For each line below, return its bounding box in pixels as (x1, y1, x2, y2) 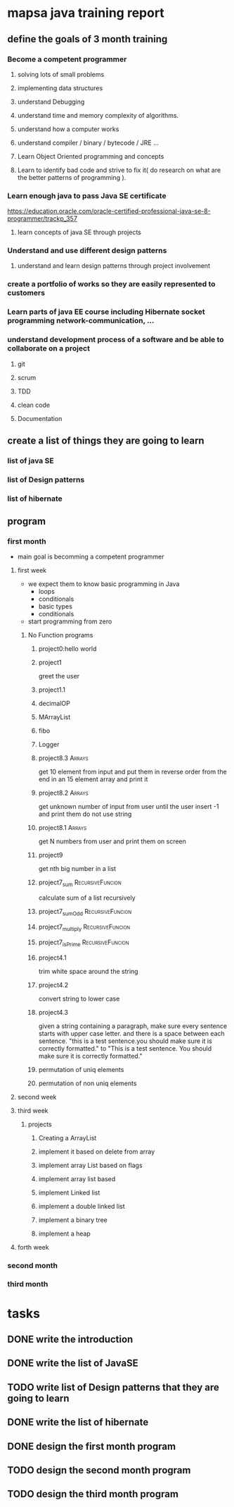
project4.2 (38, 980, 69, 989)
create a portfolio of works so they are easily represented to (7, 279, 216, 289)
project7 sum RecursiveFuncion (38, 878, 122, 889)
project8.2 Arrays (38, 788, 89, 798)
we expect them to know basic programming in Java (27, 580, 180, 588)
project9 (38, 851, 63, 860)
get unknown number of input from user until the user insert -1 (38, 803, 219, 811)
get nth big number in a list (38, 865, 117, 873)
